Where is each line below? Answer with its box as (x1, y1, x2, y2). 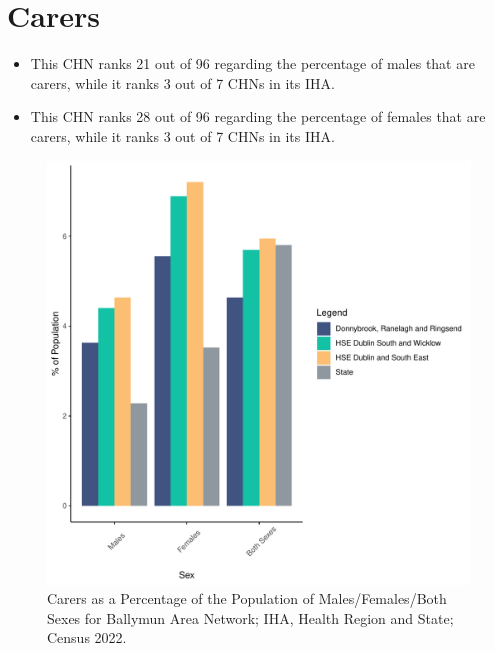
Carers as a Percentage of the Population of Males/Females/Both (47, 588, 447, 609)
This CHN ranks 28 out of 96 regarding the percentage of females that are (30, 106, 486, 127)
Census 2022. (47, 627, 127, 648)
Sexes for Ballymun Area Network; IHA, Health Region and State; (47, 607, 454, 628)
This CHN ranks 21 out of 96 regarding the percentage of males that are (30, 53, 475, 74)
